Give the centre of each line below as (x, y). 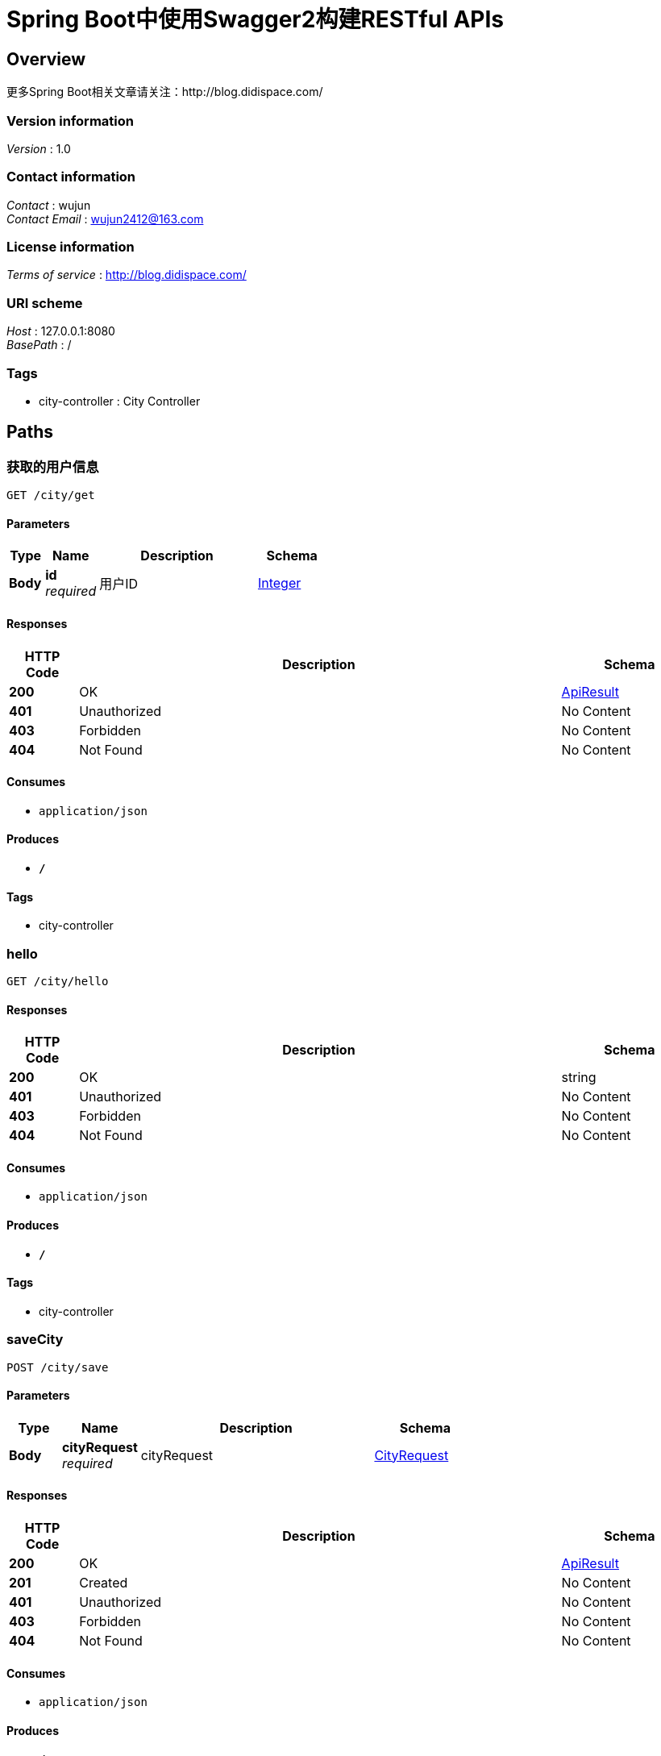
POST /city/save (58, 1367)
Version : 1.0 (39, 148)
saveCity (35, 1340)
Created (104, 1583)
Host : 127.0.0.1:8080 (61, 331)
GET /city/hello (58, 981)
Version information (70, 121)
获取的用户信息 (53, 466)
